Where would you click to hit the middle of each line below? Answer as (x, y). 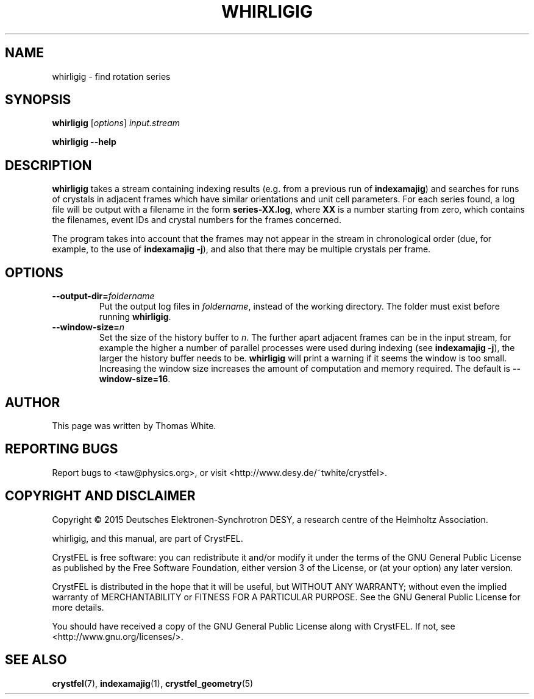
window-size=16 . (135, 379)
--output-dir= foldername (103, 296)
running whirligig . (135, 317)
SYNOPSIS (38, 100)
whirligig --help (84, 142)
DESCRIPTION (48, 165)
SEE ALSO (36, 660)
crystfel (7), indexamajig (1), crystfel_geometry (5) (153, 683)
